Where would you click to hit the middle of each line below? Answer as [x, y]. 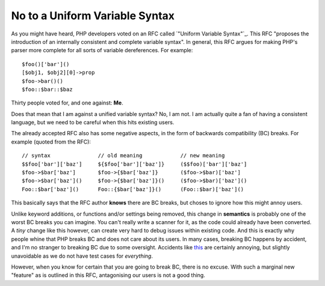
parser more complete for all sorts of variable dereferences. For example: [102, 50]
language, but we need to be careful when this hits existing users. [93, 123]
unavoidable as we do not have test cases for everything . [82, 256]
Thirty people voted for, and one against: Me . [67, 103]
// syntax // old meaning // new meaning [123, 156]
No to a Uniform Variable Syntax [93, 16]
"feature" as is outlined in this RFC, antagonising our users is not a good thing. [108, 275]
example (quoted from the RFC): [51, 142]
